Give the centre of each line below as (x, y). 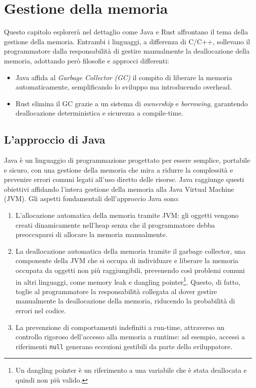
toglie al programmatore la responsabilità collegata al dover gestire (116, 291)
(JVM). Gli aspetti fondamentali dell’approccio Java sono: (92, 198)
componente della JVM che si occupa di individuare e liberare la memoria (127, 260)
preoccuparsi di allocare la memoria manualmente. (92, 234)
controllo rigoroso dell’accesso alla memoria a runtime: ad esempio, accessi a (130, 337)
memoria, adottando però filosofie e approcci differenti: (87, 60)
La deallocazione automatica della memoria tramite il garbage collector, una (130, 251)
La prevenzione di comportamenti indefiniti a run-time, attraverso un (120, 327)
